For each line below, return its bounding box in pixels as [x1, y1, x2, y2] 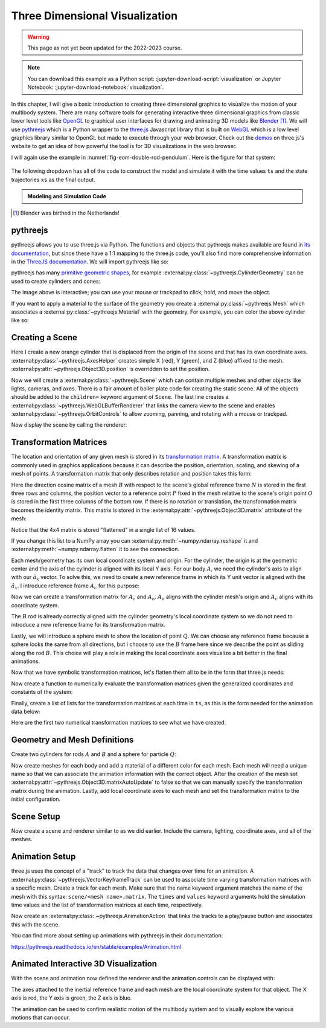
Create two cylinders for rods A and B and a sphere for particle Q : [11, 751, 176, 758]
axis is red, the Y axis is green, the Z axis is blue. [11, 994, 132, 1001]
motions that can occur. [11, 1013, 71, 1021]
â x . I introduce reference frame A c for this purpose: [11, 582, 140, 590]
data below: [11, 708, 40, 715]
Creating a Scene [11, 332, 78, 343]
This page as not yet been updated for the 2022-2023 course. [27, 44, 182, 51]
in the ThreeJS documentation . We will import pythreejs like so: [11, 258, 168, 265]
